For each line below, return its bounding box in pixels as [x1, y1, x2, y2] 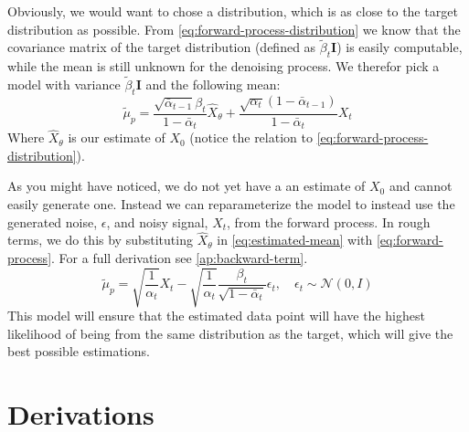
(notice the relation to [189, 128, 313, 147]
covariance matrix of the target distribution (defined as [7, 37, 316, 57]
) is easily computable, [336, 37, 463, 57]
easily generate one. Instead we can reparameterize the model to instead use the [7, 195, 455, 214]
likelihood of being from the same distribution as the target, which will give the [7, 323, 453, 342]
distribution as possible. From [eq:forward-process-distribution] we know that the [7, 19, 461, 38]
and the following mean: [145, 75, 281, 94]
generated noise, [7, 212, 98, 231]
